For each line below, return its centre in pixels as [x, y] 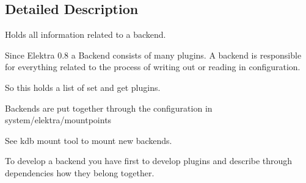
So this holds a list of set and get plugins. [83, 87]
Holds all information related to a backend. [86, 34]
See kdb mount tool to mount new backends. [89, 140]
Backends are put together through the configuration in [109, 108]
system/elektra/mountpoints [58, 120]
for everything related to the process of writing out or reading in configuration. [153, 67]
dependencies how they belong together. [80, 172]
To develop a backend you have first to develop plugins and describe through [149, 161]
